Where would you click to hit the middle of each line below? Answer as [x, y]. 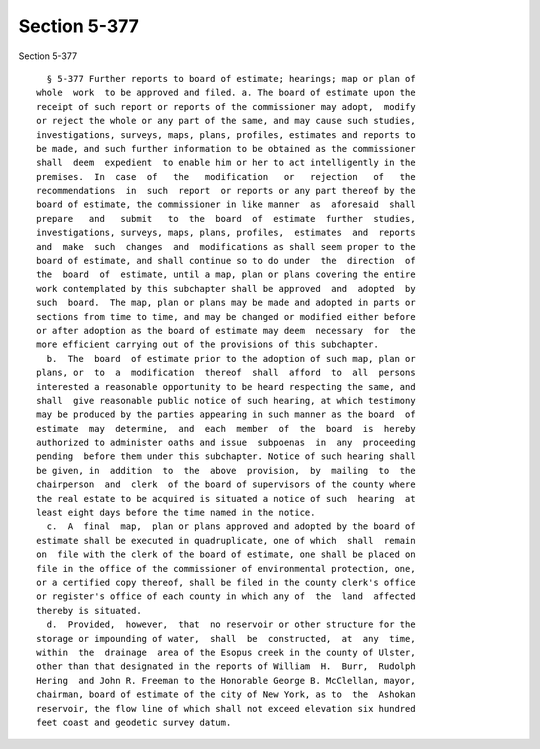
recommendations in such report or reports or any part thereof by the [226, 191]
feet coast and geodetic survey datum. [134, 722]
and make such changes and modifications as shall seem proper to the [226, 246]
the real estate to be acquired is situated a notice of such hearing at [226, 498]
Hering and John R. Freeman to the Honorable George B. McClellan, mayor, [226, 680]
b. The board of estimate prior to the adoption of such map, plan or [231, 358]
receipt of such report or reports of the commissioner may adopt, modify [226, 106]
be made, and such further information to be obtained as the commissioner [226, 148]
